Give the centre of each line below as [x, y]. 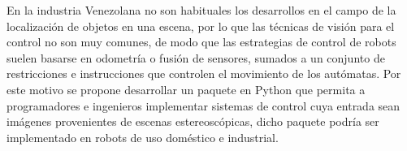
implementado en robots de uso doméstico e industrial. [143, 137]
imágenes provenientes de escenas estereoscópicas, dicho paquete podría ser [193, 121]
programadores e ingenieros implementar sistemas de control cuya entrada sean [203, 105]
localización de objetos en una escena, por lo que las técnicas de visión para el [201, 26]
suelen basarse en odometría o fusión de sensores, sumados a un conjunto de [196, 57]
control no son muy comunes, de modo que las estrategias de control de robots [201, 42]
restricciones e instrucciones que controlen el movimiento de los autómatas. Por [204, 73]
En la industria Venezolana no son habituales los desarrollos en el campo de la [201, 10]
